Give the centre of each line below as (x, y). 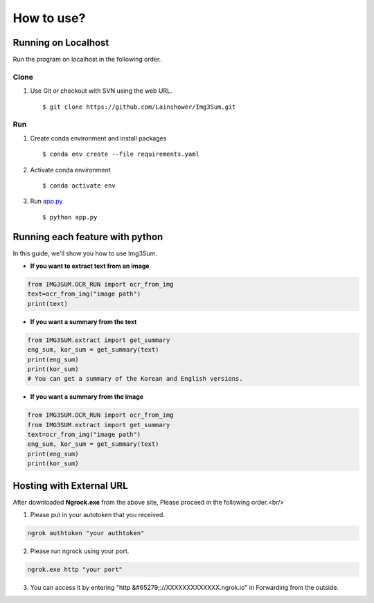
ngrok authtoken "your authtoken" (86, 533)
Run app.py (46, 201)
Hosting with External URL (70, 486)
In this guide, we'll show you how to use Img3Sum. (85, 253)
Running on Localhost (61, 43)
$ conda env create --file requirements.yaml (121, 154)
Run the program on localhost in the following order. (87, 60)
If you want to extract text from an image (90, 266)
